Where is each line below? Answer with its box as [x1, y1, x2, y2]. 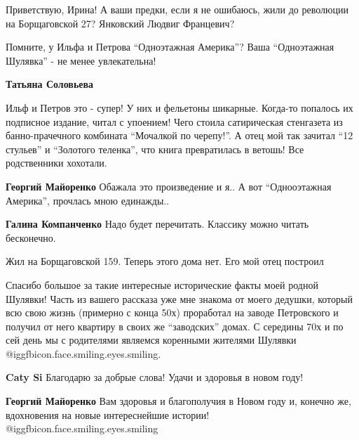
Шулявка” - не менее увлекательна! [6, 53, 156, 67]
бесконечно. [6, 230, 56, 245]
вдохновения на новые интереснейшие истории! [6, 407, 210, 422]
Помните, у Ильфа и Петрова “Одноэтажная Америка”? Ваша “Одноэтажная [6, 39, 334, 54]
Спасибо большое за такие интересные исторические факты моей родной [6, 277, 318, 292]
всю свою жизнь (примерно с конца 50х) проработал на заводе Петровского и [6, 305, 339, 320]
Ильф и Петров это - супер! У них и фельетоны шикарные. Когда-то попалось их [6, 100, 353, 115]
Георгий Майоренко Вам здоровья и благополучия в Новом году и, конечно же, [6, 394, 351, 408]
